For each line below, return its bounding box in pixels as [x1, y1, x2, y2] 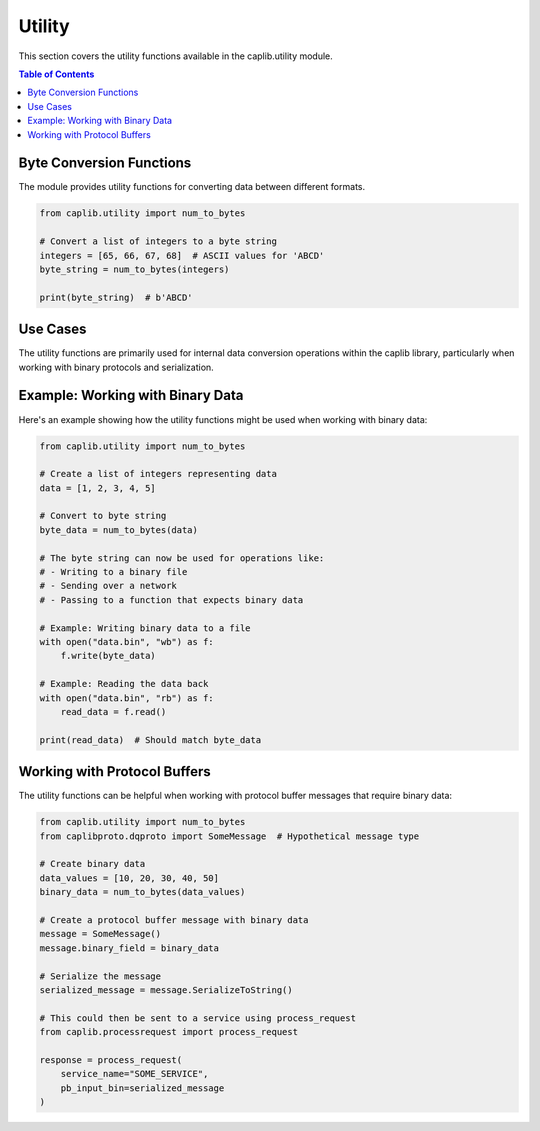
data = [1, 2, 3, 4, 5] [39, 482, 157, 494]
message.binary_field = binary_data [39, 942, 220, 954]
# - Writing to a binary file [39, 566, 188, 578]
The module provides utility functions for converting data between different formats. [18, 181, 365, 193]
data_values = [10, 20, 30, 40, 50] [39, 872, 220, 884]
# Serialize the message [39, 970, 162, 982]
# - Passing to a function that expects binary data [39, 594, 304, 605]
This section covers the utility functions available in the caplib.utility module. [18, 50, 334, 62]
